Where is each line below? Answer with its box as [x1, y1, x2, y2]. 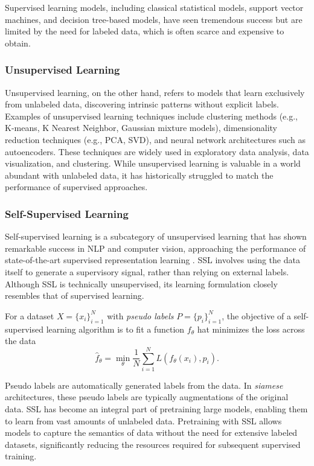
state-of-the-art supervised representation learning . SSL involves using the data [5, 254, 300, 266]
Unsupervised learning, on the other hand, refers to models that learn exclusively [5, 86, 305, 98]
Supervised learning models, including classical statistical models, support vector [5, 1, 304, 13]
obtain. [5, 36, 31, 49]
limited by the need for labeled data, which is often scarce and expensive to [5, 25, 284, 37]
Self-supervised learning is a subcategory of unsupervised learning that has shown [5, 230, 307, 243]
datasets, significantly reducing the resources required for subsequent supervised [5, 438, 301, 450]
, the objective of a [222, 309, 291, 322]
